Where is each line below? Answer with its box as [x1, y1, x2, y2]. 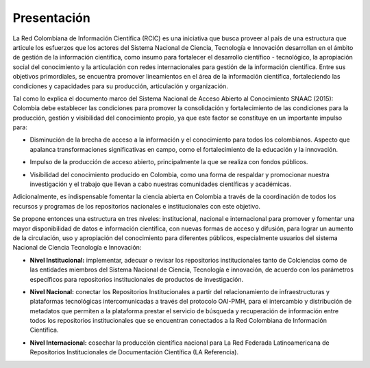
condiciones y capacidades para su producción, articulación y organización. [12, 82, 229, 90]
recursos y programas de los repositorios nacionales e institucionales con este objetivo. [12, 202, 260, 210]
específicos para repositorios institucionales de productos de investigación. [29, 275, 244, 283]
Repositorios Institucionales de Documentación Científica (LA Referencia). [29, 348, 239, 356]
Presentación [12, 10, 90, 25]
